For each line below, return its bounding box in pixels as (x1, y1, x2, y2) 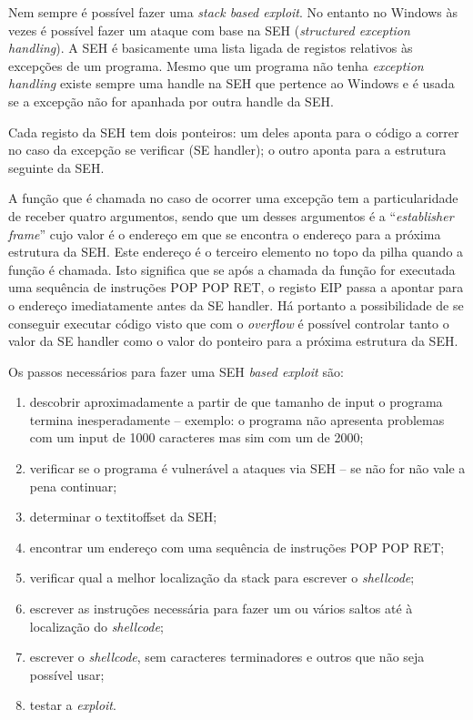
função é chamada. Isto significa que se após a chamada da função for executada (8, 259, 456, 279)
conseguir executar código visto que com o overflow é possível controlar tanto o (8, 313, 449, 332)
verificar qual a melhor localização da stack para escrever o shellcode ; (29, 568, 415, 587)
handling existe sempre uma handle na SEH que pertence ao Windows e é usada (8, 74, 455, 93)
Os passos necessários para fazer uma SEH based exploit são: (8, 361, 344, 380)
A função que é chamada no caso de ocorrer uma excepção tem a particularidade (8, 188, 458, 208)
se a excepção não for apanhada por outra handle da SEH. (8, 91, 334, 110)
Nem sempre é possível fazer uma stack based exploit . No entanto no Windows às (8, 3, 458, 21)
